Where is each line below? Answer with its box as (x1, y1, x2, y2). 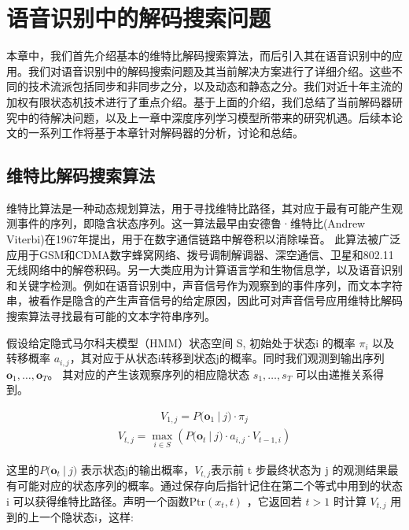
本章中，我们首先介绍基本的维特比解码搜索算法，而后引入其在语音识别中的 (6, 47, 392, 64)
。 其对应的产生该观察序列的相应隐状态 (47, 365, 250, 382)
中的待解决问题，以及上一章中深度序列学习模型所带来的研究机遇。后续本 (17, 109, 392, 125)
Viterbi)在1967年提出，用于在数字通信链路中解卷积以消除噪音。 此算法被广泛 (6, 231, 401, 247)
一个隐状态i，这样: (39, 509, 134, 525)
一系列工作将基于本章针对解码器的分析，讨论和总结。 (28, 124, 304, 141)
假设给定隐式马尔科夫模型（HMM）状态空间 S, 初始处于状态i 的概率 (6, 334, 356, 350)
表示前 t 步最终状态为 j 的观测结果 (211, 461, 388, 477)
